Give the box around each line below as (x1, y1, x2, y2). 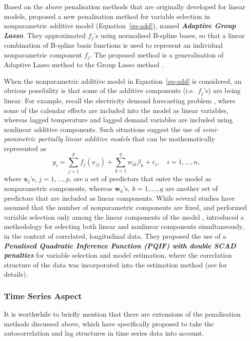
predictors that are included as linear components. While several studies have (4, 192, 235, 203)
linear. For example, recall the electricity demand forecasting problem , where (4, 95, 235, 105)
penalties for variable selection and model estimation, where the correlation (4, 250, 232, 260)
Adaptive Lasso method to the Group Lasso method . (4, 59, 164, 70)
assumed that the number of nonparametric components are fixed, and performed (4, 202, 247, 212)
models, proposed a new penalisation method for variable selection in (4, 11, 210, 21)
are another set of (165, 183, 218, 193)
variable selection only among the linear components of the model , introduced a (4, 211, 244, 222)
